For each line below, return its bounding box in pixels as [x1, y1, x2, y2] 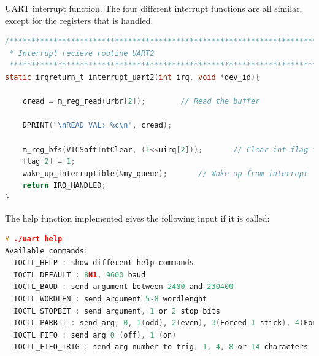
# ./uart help [5, 234, 63, 244]
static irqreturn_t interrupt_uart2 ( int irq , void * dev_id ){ [5, 72, 260, 82]
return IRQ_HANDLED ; [22, 181, 106, 190]
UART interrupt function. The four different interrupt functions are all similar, [5, 2, 302, 14]
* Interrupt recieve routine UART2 [9, 48, 155, 58]
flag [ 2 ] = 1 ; [22, 157, 75, 166]
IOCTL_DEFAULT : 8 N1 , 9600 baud [13, 270, 146, 279]
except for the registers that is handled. [5, 14, 153, 26]
